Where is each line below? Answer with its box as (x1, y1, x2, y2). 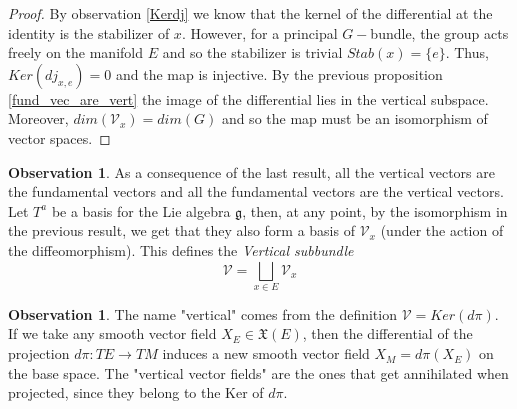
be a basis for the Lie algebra (51, 200, 231, 221)
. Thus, (445, 42, 489, 63)
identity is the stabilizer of (8, 22, 170, 43)
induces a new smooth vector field (162, 343, 370, 364)
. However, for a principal (181, 22, 338, 43)
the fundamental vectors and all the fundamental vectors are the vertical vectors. (8, 181, 504, 202)
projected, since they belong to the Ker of (8, 382, 264, 403)
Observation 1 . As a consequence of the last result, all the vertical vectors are (8, 161, 495, 182)
